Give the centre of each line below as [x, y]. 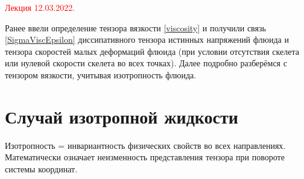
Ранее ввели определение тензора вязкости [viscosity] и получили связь [135, 27]
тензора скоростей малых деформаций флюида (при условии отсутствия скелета [152, 51]
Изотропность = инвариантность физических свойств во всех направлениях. [145, 145]
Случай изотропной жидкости [122, 116]
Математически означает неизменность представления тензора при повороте [145, 157]
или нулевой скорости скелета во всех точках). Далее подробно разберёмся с [146, 63]
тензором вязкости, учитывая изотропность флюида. [101, 74]
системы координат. [41, 168]
